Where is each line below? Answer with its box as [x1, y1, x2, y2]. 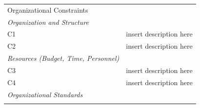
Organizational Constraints [7, 4, 88, 15]
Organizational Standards [7, 89, 83, 99]
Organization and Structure [7, 17, 89, 27]
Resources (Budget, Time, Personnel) [7, 53, 120, 63]
